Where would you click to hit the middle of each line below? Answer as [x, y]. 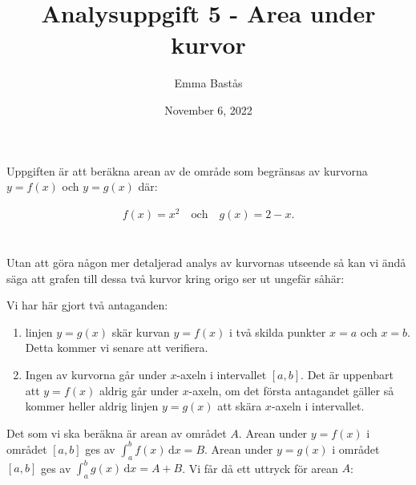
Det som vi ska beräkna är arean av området [117, 432]
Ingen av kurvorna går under [96, 374]
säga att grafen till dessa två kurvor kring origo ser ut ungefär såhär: [176, 278]
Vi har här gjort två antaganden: [87, 305]
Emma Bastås [208, 83]
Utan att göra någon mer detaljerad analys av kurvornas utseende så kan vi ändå [206, 262]
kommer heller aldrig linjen [92, 406]
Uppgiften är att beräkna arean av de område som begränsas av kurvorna [187, 170]
